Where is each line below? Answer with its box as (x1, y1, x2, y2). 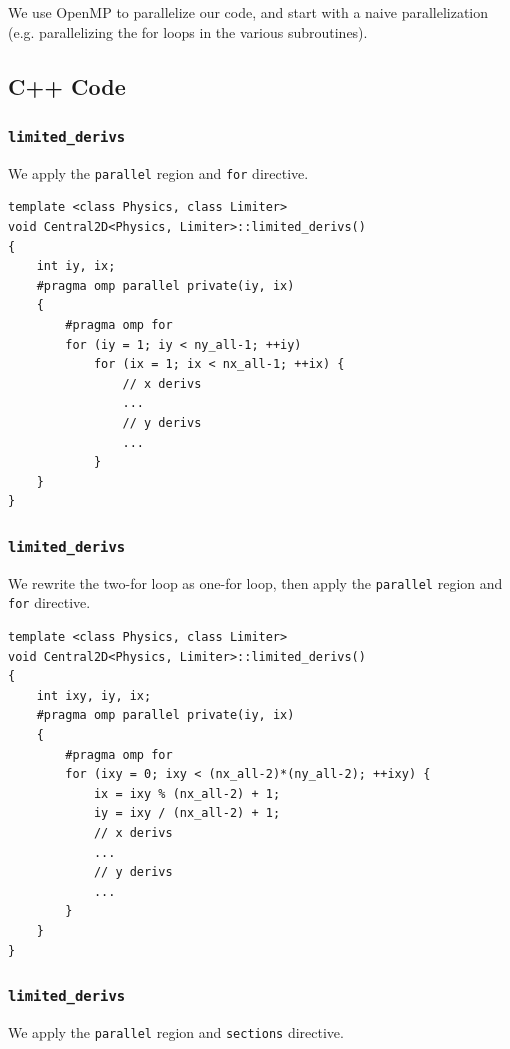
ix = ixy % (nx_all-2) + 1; (93, 786, 281, 801)
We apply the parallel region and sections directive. (8, 1021, 344, 1042)
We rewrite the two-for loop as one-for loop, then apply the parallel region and (8, 572, 503, 593)
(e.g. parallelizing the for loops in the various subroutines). (8, 21, 368, 42)
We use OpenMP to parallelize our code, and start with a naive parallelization (8, 2, 489, 22)
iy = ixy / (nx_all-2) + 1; (93, 806, 281, 821)
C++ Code (8, 70, 126, 101)
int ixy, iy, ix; (36, 688, 152, 703)
